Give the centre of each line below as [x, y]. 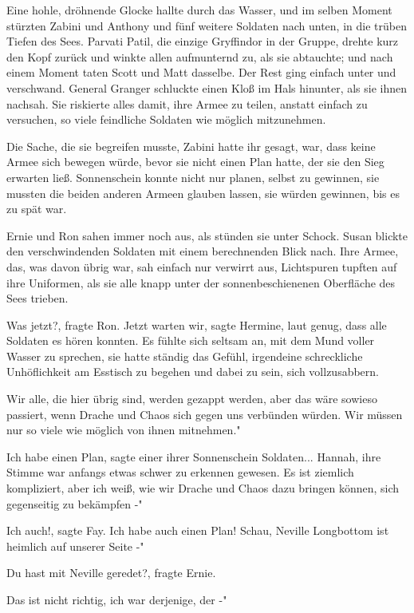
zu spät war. [37, 209]
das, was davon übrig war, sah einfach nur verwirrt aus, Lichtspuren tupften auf [202, 266]
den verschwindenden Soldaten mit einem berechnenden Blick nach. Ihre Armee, [203, 251]
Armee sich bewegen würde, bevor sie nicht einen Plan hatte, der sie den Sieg [195, 162]
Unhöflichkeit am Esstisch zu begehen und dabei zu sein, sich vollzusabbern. [193, 372]
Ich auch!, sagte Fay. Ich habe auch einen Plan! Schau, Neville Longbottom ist [198, 530]
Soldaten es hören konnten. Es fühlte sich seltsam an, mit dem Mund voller [191, 340]
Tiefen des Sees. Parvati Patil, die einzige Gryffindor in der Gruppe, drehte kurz [203, 41]
